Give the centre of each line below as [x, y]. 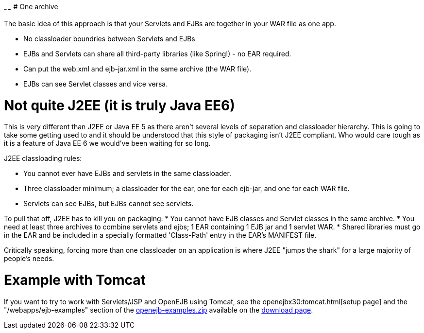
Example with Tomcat [75, 280]
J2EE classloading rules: [43, 158]
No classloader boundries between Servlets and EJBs [109, 38]
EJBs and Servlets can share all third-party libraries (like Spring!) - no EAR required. [157, 53]
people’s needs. [29, 259]
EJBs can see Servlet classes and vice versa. [96, 84]
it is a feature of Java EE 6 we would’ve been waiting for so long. [107, 143]
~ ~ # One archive [31, 8]
